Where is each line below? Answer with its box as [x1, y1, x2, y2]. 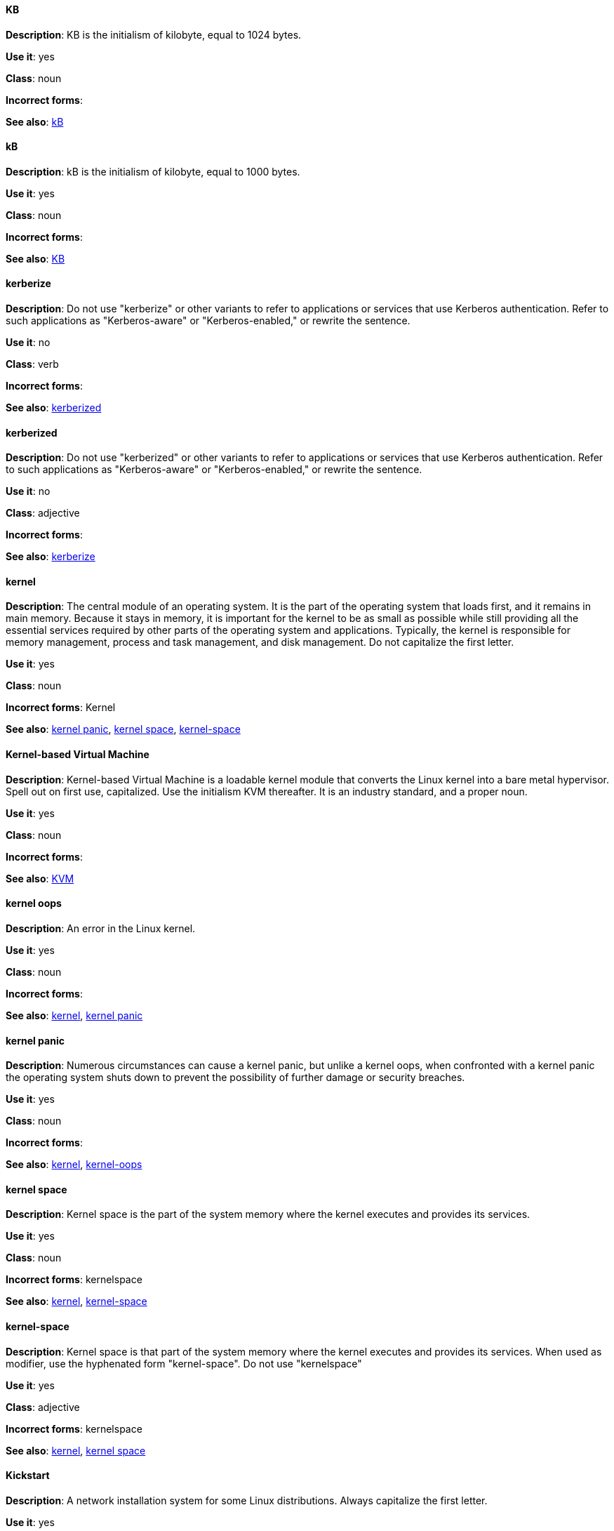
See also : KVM [6, 872, 74, 884]
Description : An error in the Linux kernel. [6, 922, 196, 934]
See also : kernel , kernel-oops [6, 1158, 142, 1171]
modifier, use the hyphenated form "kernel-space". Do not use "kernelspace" [6, 1357, 362, 1370]
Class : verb [6, 358, 59, 371]
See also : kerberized [6, 402, 102, 414]
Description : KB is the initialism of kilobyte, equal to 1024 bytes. [6, 28, 302, 41]
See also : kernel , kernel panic [6, 1009, 143, 1021]
